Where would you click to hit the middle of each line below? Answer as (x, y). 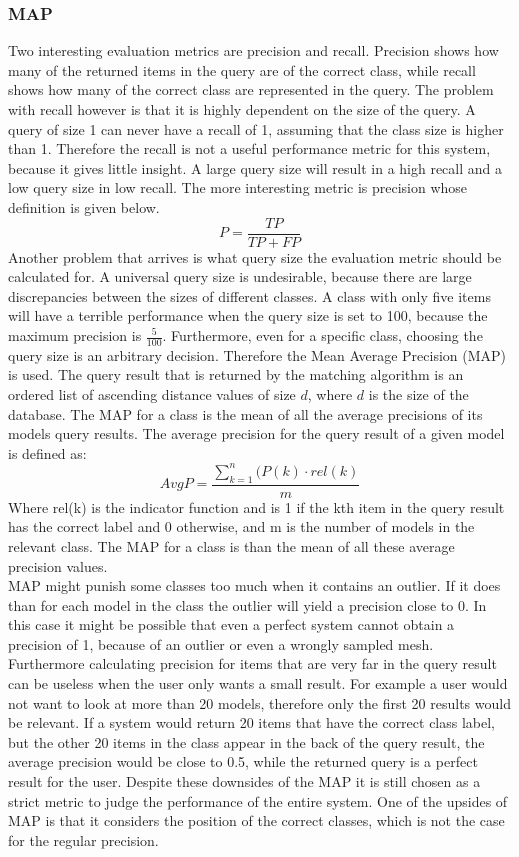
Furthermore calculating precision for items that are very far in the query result (252, 663)
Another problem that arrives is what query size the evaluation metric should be (255, 256)
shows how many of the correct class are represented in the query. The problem (251, 89)
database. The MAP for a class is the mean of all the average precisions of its (245, 413)
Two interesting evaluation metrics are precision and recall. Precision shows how (253, 50)
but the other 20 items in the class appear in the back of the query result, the (246, 741)
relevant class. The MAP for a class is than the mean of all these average (231, 545)
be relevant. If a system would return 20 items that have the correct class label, (252, 722)
